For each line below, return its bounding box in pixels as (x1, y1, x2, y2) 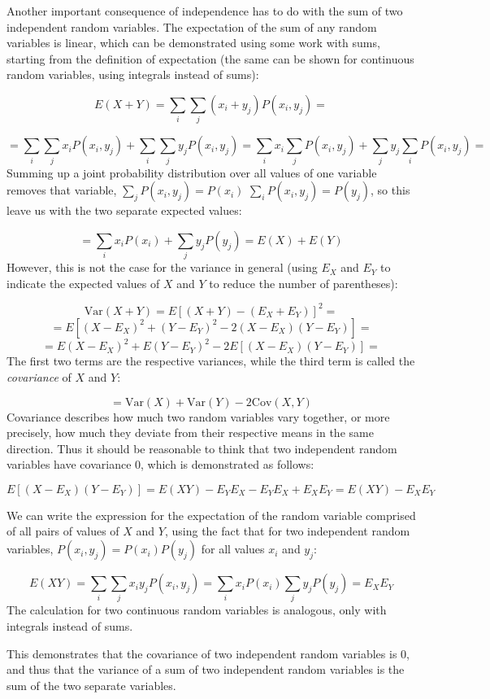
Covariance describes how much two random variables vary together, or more (7, 408, 390, 425)
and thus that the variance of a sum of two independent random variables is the (7, 661, 405, 678)
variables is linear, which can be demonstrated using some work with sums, (7, 34, 380, 51)
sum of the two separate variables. (7, 676, 176, 693)
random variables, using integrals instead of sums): (7, 66, 259, 83)
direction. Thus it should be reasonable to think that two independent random (7, 439, 397, 457)
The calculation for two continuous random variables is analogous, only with (7, 601, 387, 618)
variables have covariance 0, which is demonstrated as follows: (7, 456, 314, 473)
